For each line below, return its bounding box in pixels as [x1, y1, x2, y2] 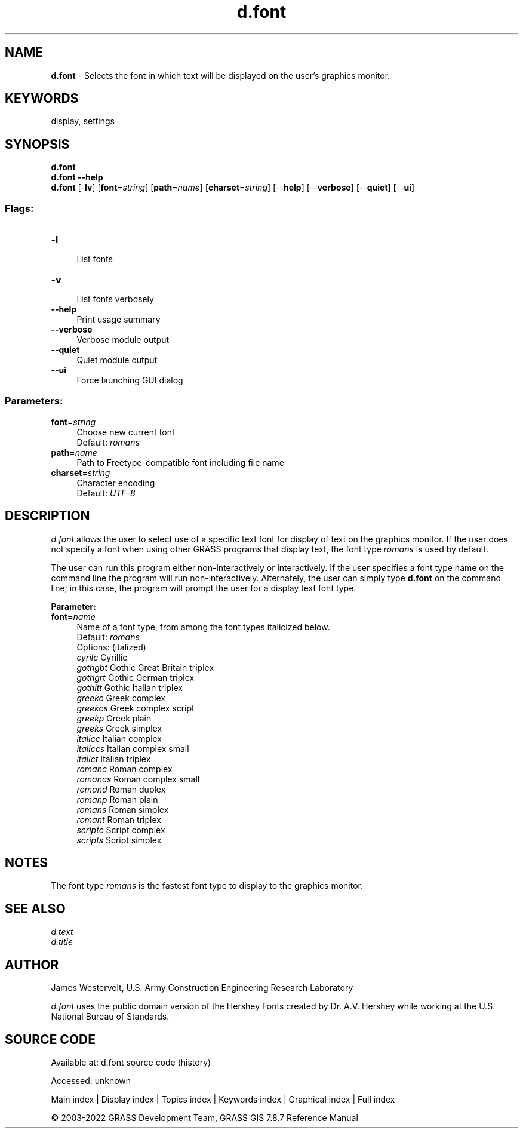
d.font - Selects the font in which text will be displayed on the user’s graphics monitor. [51, 70, 390, 81]
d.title [51, 937, 73, 947]
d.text [51, 926, 73, 937]
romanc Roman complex [76, 763, 173, 774]
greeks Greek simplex [76, 723, 162, 733]
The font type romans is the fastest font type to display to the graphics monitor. [51, 880, 363, 891]
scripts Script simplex [76, 834, 162, 845]
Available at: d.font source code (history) [51, 1057, 211, 1067]
